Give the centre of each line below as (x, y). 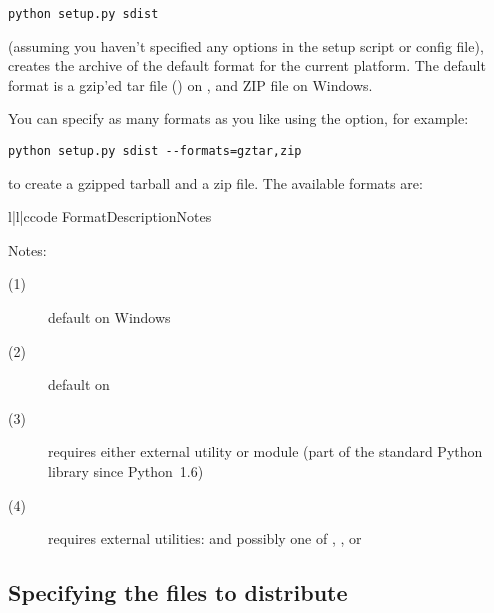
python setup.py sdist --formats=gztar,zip (155, 151)
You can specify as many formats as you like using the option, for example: (238, 118)
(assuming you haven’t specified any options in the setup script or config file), (246, 45)
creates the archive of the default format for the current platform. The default (247, 65)
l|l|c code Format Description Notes (110, 216)
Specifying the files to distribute (178, 592)
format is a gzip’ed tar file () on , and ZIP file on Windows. (190, 84)
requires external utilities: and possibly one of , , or (205, 538)
